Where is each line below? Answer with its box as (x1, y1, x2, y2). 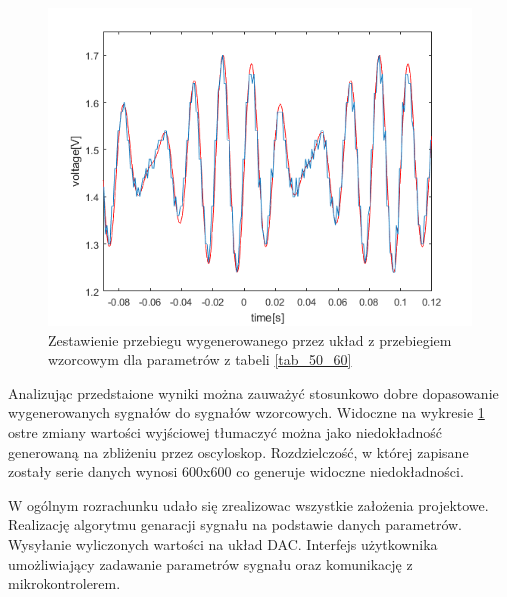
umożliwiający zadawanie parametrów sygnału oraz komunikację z (8, 553, 413, 574)
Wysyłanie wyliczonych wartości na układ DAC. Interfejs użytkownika (8, 533, 438, 554)
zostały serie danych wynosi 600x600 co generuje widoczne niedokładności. (8, 461, 464, 482)
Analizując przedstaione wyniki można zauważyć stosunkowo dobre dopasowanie (8, 382, 499, 403)
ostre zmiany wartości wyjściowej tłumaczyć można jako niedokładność (8, 421, 443, 442)
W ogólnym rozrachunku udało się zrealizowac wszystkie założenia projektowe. (8, 494, 489, 515)
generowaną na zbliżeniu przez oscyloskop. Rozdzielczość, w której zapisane (8, 441, 469, 462)
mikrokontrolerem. (8, 573, 121, 594)
